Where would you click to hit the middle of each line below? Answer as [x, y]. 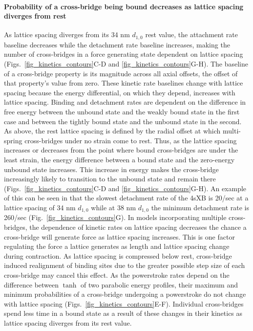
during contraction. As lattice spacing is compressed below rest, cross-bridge [118, 255]
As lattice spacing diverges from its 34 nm [67, 34]
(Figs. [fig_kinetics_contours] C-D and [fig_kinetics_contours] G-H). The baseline [126, 64]
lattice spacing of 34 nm [40, 207]
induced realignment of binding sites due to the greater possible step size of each [125, 265]
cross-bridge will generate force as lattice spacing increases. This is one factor [119, 236]
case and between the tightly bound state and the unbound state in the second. [123, 121]
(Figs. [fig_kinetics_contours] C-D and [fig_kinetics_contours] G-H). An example [125, 188]
